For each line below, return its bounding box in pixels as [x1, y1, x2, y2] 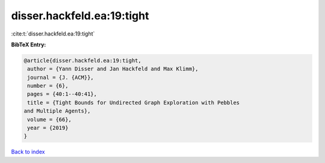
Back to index [11, 148, 45, 156]
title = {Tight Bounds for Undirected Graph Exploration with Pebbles [27, 99, 240, 106]
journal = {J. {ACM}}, [27, 74, 94, 81]
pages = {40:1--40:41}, [27, 91, 97, 97]
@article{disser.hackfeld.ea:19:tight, [23, 57, 141, 64]
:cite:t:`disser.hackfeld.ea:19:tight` [11, 30, 95, 37]
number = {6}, [27, 82, 69, 90]
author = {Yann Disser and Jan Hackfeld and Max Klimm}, [27, 66, 199, 72]
